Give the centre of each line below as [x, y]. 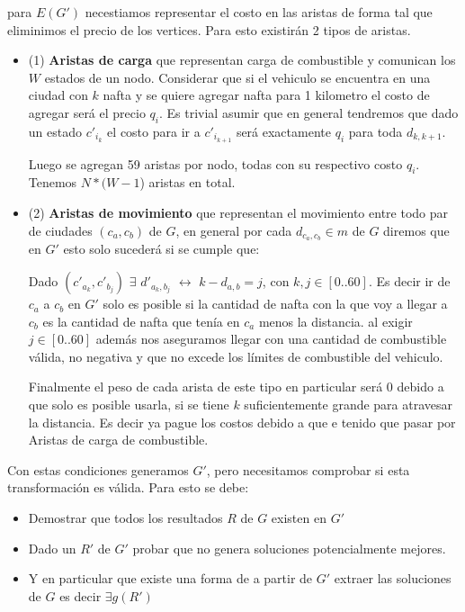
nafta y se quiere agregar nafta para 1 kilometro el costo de [266, 95]
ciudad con [58, 95]
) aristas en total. [188, 182]
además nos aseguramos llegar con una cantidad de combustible [271, 339]
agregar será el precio [87, 112]
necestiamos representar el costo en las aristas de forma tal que [259, 12]
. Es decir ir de [409, 281]
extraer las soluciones [393, 578]
